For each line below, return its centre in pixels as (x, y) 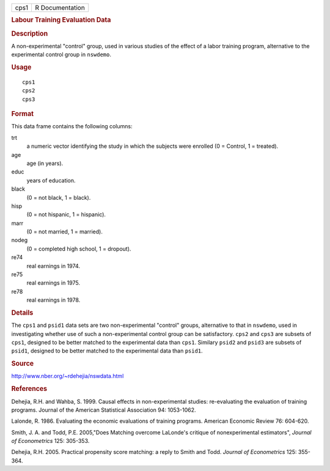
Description (30, 34)
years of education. (51, 180)
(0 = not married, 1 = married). (65, 232)
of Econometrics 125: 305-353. (50, 441)
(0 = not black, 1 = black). (59, 197)
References (29, 389)
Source (23, 363)
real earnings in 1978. (53, 300)
